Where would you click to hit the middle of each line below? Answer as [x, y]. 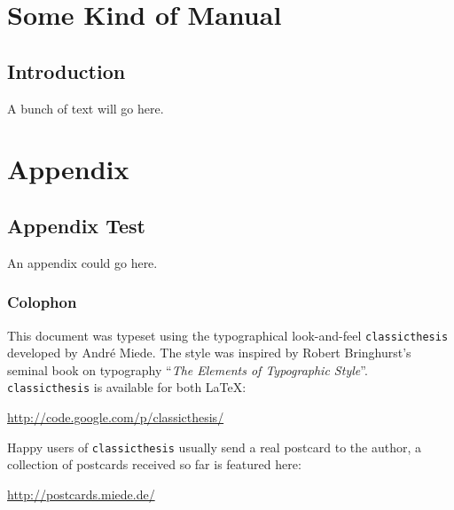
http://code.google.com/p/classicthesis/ [116, 417]
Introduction [67, 71]
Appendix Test [76, 225]
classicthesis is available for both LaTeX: [127, 387]
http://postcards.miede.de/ [81, 494]
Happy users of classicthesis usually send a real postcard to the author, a [214, 447]
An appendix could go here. [82, 262]
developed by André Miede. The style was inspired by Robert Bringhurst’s [209, 353]
